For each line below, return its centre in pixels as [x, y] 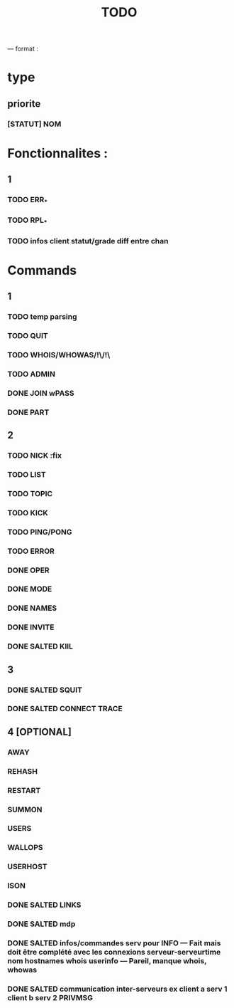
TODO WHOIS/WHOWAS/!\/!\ [59, 355]
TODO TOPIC [30, 493]
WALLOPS [25, 848]
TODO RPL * [27, 221]
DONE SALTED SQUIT [45, 690]
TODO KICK [28, 513]
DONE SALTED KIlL [40, 646]
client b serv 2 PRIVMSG [50, 997]
